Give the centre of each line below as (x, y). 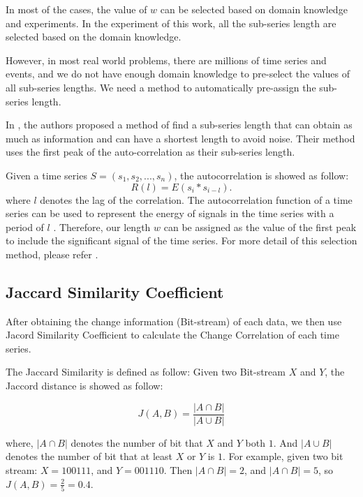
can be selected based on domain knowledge (254, 9)
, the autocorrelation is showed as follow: (261, 175)
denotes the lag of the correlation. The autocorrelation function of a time (196, 199)
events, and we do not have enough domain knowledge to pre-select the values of (178, 74)
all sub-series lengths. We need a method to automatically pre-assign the (161, 87)
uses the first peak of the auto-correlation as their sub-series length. (150, 152)
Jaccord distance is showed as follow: (84, 386)
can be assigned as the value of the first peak (260, 227)
